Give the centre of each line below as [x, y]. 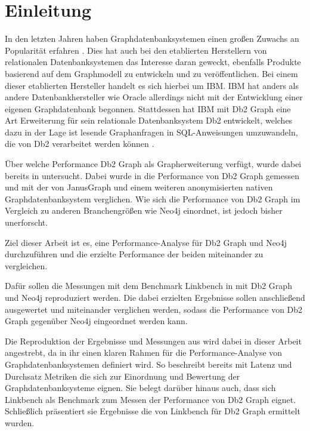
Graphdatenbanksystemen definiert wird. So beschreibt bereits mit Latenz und [148, 364]
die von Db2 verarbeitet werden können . [80, 144]
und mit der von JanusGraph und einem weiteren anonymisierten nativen [139, 187]
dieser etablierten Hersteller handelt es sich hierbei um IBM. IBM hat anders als [152, 85]
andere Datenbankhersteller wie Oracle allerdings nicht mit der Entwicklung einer [154, 97]
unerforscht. [27, 222]
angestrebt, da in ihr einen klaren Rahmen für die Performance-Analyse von [144, 353]
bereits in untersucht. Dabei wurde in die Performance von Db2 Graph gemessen [152, 175]
